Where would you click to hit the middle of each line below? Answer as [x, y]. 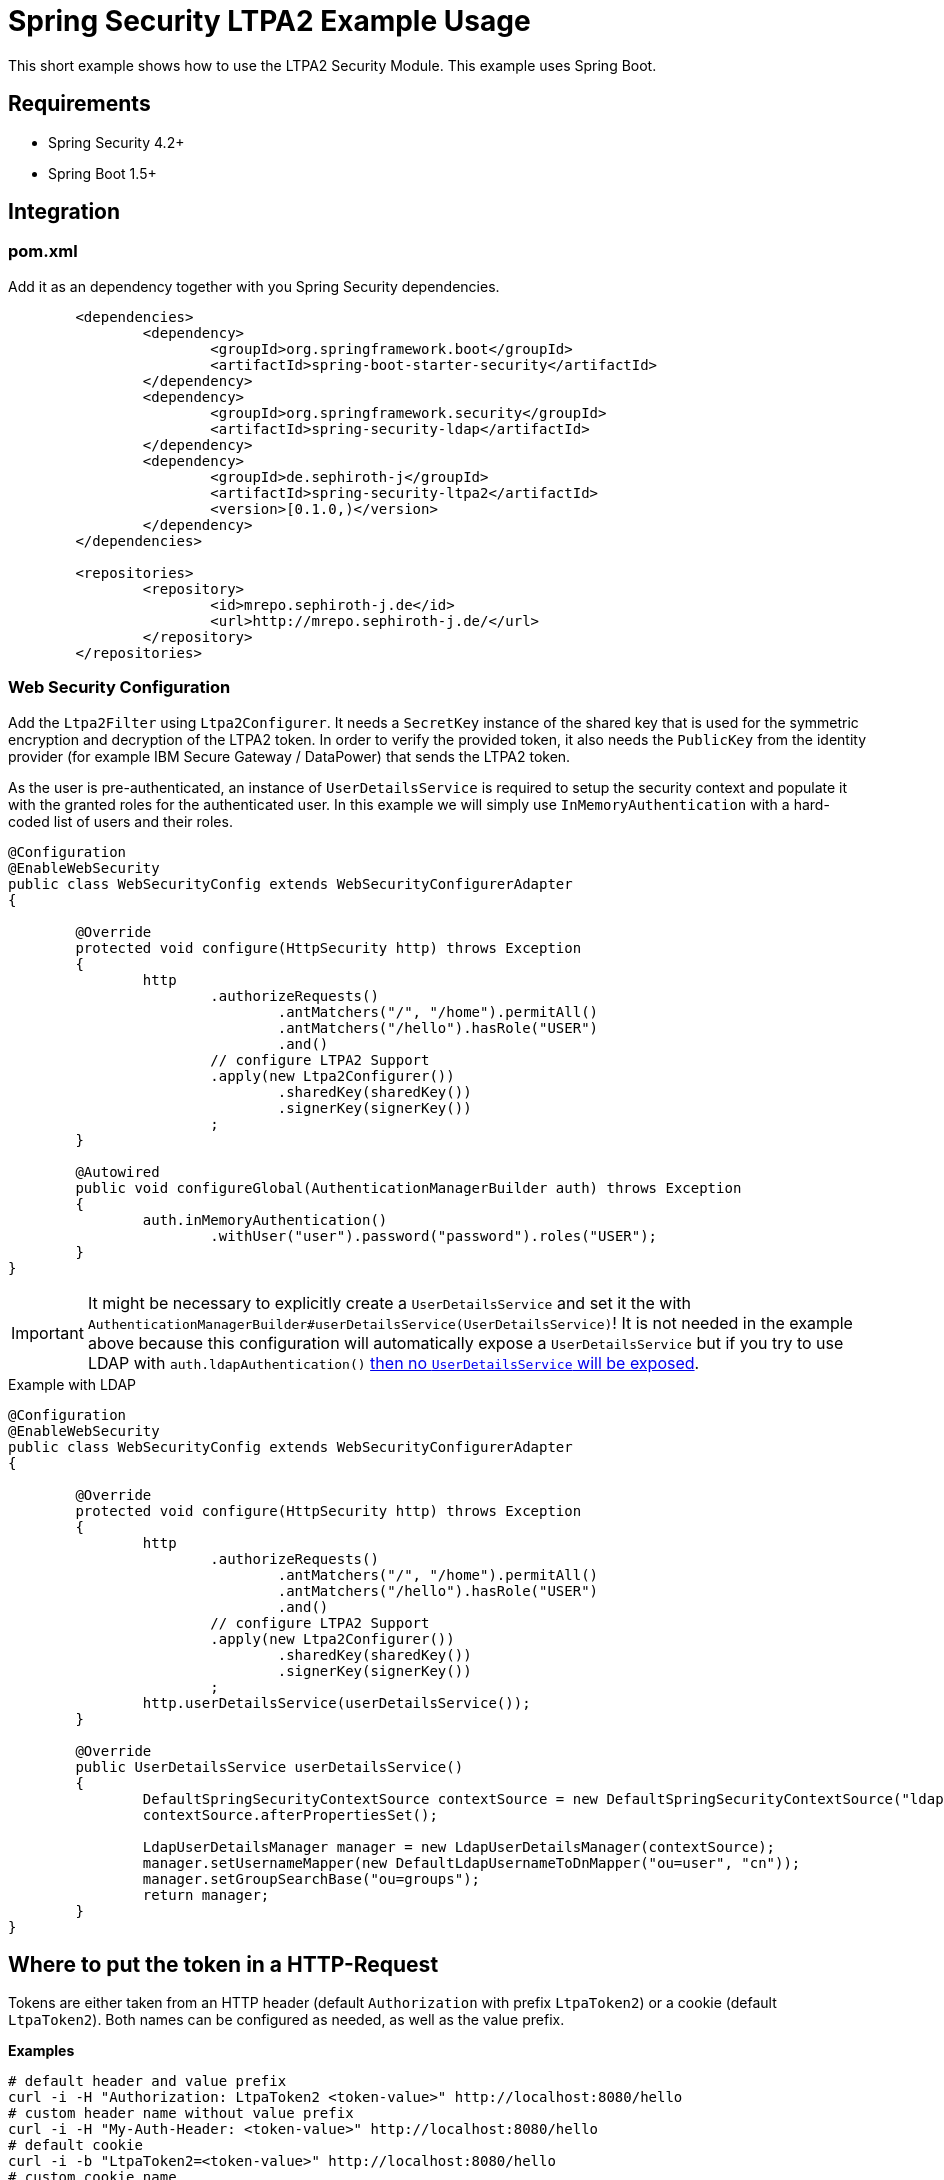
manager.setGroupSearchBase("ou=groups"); [311, 1878]
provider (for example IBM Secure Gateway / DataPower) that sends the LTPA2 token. [289, 756]
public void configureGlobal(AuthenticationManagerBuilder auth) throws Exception [408, 1187]
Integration [64, 212]
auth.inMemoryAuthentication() [265, 1219]
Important [47, 1332]
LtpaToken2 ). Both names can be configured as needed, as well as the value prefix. [286, 2020]
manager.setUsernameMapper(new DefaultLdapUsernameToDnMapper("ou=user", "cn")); [471, 1862]
